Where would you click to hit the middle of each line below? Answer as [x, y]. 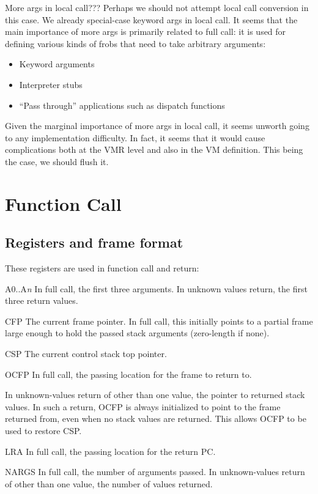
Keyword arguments [57, 64]
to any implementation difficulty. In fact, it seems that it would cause [135, 137]
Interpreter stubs [51, 84]
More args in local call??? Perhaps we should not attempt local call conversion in [157, 7]
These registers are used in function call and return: [102, 268]
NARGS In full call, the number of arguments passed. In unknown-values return [155, 472]
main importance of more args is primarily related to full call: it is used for [146, 31]
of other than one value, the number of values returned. [109, 483]
